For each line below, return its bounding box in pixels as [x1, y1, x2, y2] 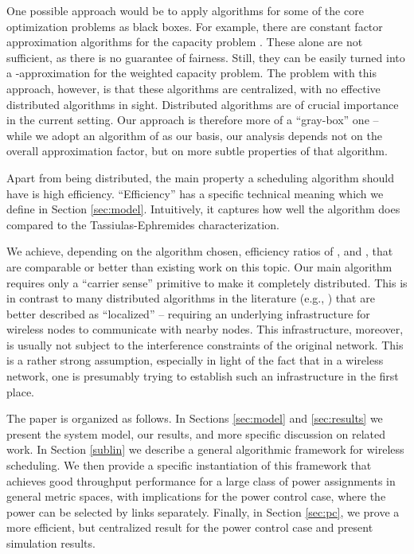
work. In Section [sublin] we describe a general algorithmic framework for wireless [6, 441, 404, 458]
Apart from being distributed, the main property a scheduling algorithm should [6, 169, 395, 185]
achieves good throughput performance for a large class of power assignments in [6, 472, 396, 489]
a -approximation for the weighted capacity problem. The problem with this [6, 64, 377, 81]
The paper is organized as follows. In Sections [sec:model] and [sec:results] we [6, 410, 383, 427]
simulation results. [6, 535, 96, 551]
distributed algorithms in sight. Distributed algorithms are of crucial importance [6, 96, 399, 112]
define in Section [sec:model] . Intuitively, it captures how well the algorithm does [6, 201, 400, 217]
